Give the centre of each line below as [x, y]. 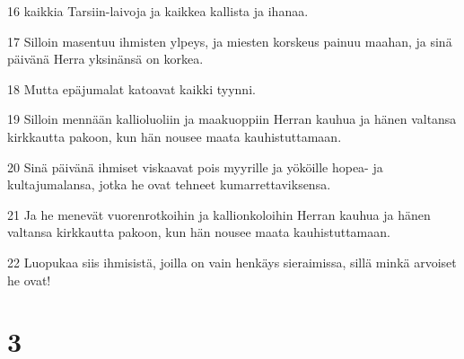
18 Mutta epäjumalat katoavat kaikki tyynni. [131, 88]
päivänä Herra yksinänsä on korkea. [105, 59]
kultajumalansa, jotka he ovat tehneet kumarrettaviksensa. [169, 184]
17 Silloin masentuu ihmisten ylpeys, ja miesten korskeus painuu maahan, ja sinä [230, 41]
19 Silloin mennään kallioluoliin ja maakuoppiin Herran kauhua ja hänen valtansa [232, 119]
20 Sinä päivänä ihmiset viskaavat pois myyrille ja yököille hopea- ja [195, 166]
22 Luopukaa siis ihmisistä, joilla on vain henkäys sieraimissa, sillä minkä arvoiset [232, 262]
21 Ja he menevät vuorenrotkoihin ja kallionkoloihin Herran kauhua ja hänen [219, 214]
